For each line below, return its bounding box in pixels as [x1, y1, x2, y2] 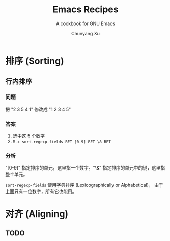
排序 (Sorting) [5, 55, 65, 67]
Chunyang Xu [71, 30, 100, 36]
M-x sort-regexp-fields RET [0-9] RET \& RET [12, 139, 111, 144]
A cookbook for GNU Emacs [55, 20, 116, 27]
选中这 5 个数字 [12, 133, 45, 139]
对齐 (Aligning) [5, 208, 69, 220]
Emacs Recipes [52, 4, 119, 15]
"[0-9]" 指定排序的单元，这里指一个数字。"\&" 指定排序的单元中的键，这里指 [5, 165, 165, 171]
